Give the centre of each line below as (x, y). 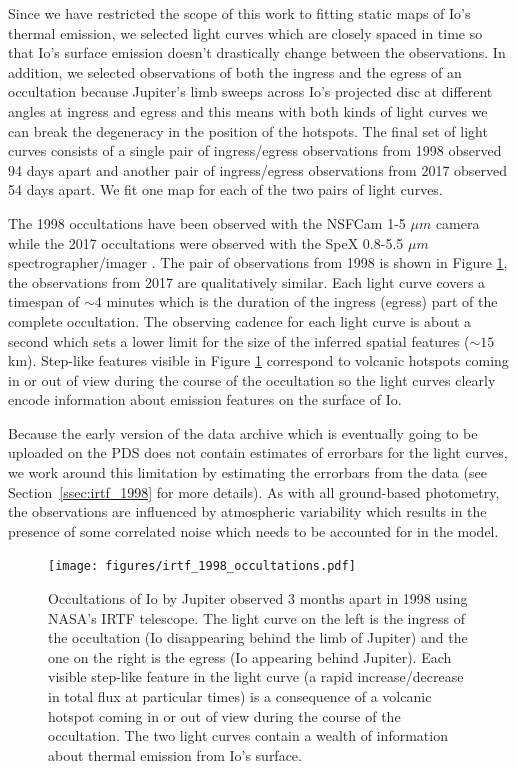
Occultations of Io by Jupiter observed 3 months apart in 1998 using (258, 598)
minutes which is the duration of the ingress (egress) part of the (302, 301)
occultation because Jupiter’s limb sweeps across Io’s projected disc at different (250, 91)
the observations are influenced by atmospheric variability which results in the (247, 511)
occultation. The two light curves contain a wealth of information (248, 735)
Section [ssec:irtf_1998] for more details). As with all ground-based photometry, (254, 491)
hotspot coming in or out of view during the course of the (224, 715)
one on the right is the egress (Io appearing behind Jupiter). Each (250, 656)
